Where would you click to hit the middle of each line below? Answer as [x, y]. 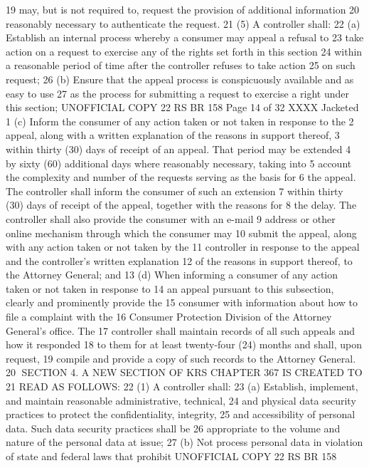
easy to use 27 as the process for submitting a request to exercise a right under [178, 93]
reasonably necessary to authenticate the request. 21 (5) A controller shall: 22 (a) [183, 23]
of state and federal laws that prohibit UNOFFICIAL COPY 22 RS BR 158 [171, 456]
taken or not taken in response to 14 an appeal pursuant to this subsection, [170, 288]
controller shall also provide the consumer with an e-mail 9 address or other [171, 218]
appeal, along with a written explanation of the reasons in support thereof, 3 [173, 135]
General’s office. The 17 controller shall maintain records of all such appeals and [181, 330]
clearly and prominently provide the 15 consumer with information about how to [182, 302]
